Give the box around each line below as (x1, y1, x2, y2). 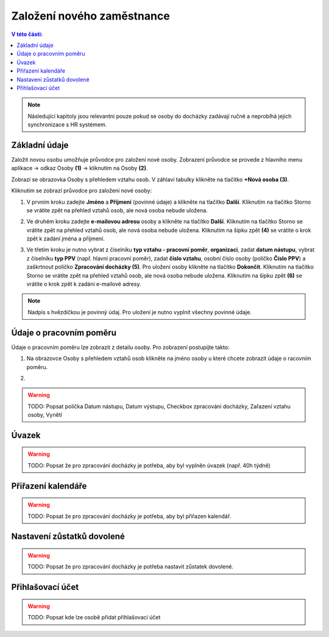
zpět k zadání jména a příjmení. (26, 235, 105, 242)
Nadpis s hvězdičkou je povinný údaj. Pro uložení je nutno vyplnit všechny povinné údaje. (27, 308, 252, 315)
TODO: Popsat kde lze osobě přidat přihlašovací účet (27, 614, 161, 621)
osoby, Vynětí (27, 411, 62, 419)
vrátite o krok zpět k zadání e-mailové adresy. (26, 281, 141, 288)
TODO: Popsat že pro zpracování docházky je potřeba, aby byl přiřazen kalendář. (27, 513, 232, 520)
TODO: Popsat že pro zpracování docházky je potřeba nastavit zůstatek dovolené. (27, 563, 234, 570)
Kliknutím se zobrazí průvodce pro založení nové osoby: (11, 187, 152, 195)
